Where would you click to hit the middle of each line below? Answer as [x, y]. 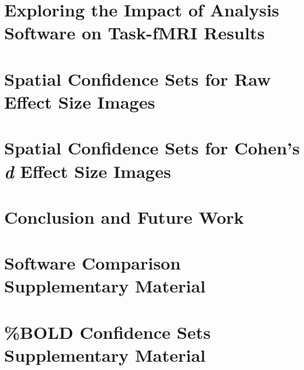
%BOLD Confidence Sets [108, 332]
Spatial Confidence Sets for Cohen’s [152, 148]
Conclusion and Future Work [124, 216]
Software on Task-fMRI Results [134, 33]
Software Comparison [92, 263]
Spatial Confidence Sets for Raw [138, 78]
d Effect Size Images [88, 171]
